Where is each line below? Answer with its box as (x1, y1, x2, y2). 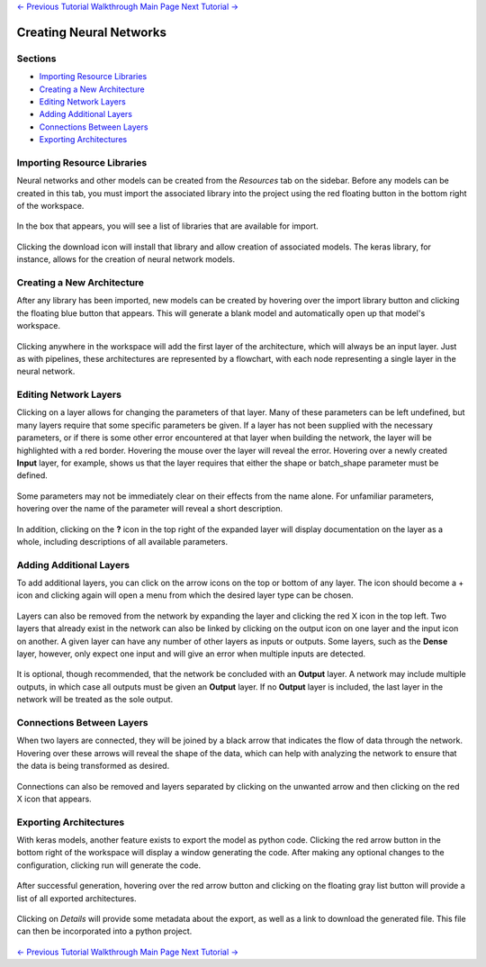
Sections (16, 52, 57, 65)
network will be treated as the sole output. (16, 694, 174, 705)
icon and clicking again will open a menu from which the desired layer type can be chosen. (16, 590, 354, 601)
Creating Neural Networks (16, 24, 166, 40)
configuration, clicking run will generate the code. (16, 860, 202, 871)
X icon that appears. (16, 793, 92, 804)
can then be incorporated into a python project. (16, 926, 193, 936)
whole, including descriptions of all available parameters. (16, 536, 229, 547)
